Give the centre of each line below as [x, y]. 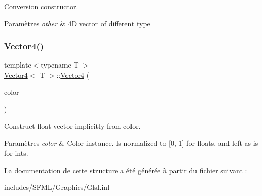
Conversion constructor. [41, 6]
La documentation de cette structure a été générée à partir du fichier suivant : [126, 170]
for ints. [16, 153]
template [18, 65]
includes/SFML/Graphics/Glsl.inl [57, 187]
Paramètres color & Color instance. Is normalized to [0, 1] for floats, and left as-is [131, 143]
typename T [60, 65]
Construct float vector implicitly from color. [72, 126]
